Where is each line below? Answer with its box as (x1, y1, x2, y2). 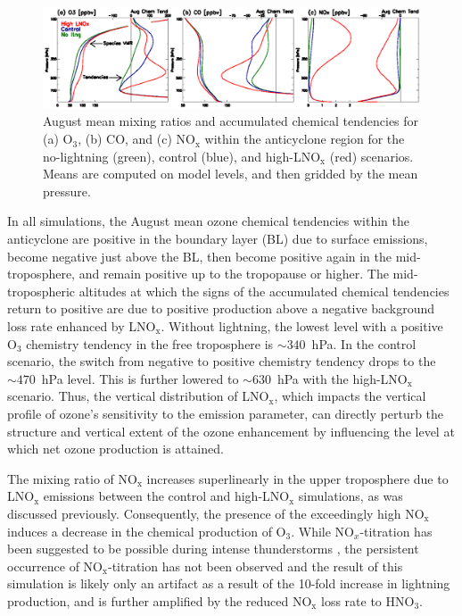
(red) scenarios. (329, 146, 414, 165)
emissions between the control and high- (43, 487, 263, 505)
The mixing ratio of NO (7, 469, 137, 487)
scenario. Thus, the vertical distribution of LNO (7, 387, 269, 405)
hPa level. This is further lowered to (41, 369, 239, 387)
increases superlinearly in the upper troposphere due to (146, 469, 449, 487)
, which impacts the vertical (274, 387, 426, 405)
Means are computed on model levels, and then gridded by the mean (43, 164, 418, 183)
